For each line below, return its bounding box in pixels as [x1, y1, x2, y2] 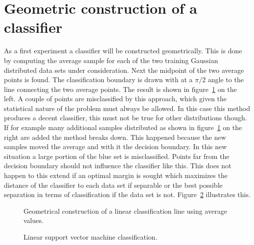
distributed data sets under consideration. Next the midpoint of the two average [4, 65, 244, 75]
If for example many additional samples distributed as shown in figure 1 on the [4, 122, 242, 133]
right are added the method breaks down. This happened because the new [4, 132, 226, 142]
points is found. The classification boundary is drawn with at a [4, 74, 193, 85]
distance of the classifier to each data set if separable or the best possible [4, 179, 223, 190]
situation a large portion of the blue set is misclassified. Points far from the [4, 151, 230, 161]
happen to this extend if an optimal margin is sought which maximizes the [4, 170, 228, 180]
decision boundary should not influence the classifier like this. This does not [4, 160, 231, 171]
